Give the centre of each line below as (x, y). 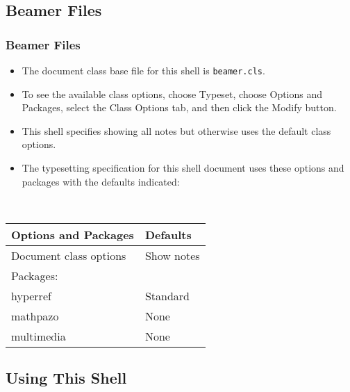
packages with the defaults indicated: (101, 181)
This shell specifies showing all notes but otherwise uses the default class (176, 130)
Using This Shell (66, 378)
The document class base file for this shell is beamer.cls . (143, 70)
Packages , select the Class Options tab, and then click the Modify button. (179, 107)
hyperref (31, 295)
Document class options (69, 255)
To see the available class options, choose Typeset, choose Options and (172, 93)
